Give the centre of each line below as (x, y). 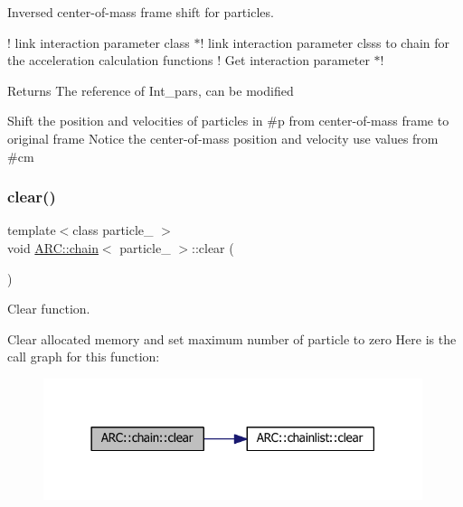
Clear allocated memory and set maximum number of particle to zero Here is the (232, 338)
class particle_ (113, 230)
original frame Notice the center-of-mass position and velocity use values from (223, 138)
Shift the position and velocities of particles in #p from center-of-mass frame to (228, 121)
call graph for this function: (84, 357)
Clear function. (49, 309)
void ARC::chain (53, 247)
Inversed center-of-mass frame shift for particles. (141, 12)
